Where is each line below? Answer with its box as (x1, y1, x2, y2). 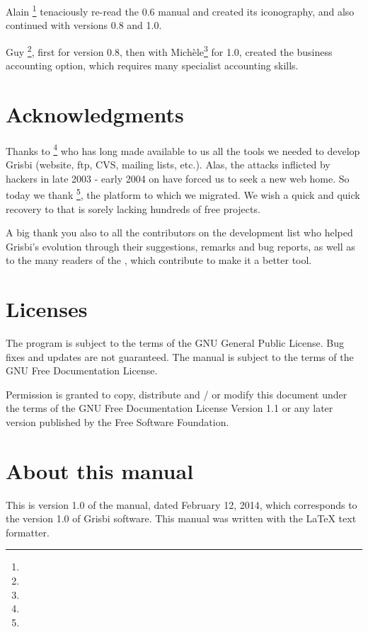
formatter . (6, 524, 50, 539)
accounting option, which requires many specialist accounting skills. (6, 58, 299, 73)
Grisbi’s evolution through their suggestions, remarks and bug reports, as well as (6, 239, 355, 253)
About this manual (6, 456, 194, 485)
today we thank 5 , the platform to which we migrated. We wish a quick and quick (6, 185, 360, 202)
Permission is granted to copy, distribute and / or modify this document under (6, 386, 347, 401)
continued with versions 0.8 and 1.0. (6, 18, 162, 33)
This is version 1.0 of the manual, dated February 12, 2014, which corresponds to (6, 497, 357, 512)
